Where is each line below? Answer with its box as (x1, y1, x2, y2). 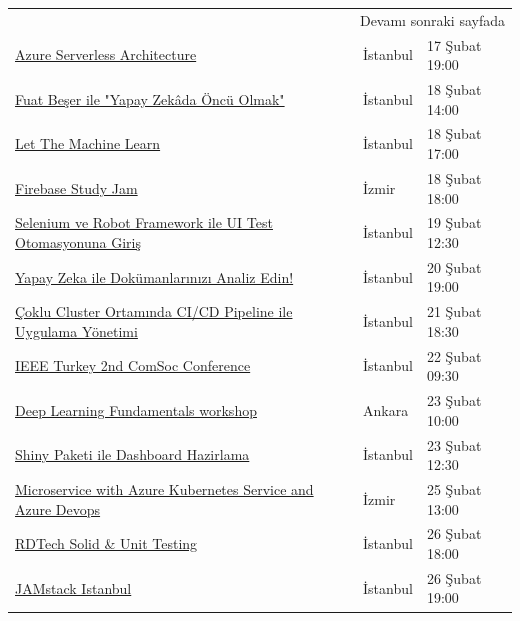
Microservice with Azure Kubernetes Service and (15, 478, 314, 499)
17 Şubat (426, 34, 482, 55)
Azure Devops (15, 498, 101, 519)
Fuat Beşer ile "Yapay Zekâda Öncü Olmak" (15, 88, 285, 109)
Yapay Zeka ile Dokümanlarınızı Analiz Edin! (15, 266, 294, 287)
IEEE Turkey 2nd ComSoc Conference (15, 355, 251, 376)
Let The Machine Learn (15, 133, 161, 154)
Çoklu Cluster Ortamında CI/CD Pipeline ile (15, 301, 293, 322)
